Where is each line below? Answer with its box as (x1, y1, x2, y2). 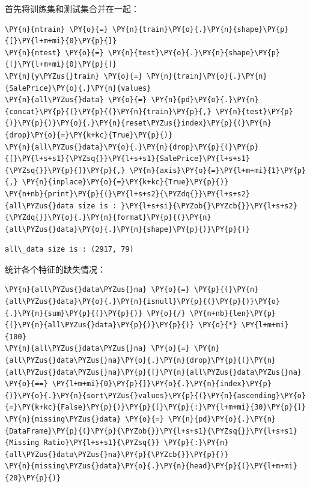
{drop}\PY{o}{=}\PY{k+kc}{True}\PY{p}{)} (5, 130, 173, 139)
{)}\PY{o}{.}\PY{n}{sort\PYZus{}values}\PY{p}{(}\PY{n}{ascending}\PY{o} (5, 391, 306, 400)
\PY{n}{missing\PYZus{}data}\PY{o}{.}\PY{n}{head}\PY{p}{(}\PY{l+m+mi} (5, 462, 297, 471)
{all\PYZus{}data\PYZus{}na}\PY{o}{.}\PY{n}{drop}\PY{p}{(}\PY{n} (5, 356, 276, 365)
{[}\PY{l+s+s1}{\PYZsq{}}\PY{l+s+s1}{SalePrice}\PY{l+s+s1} (5, 154, 251, 163)
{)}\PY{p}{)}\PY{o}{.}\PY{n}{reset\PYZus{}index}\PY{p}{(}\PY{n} (5, 119, 272, 128)
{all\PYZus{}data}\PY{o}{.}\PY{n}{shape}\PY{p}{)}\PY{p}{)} (5, 225, 251, 234)
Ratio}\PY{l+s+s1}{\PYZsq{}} (43, 438, 160, 447)
